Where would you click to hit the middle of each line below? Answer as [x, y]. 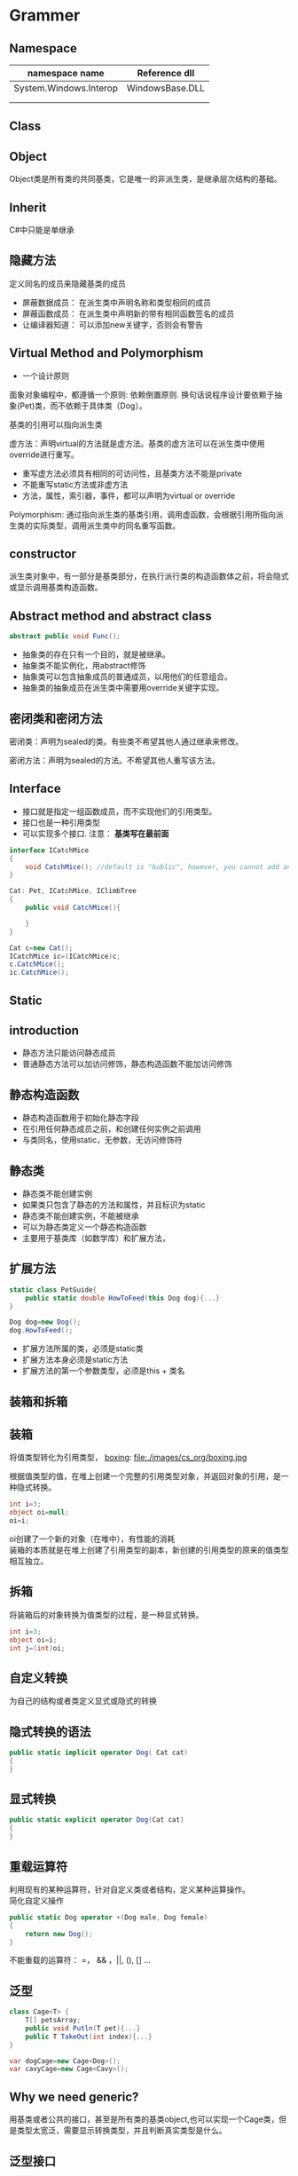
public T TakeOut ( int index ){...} [89, 2037]
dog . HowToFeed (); [41, 1331]
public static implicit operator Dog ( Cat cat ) [99, 1753]
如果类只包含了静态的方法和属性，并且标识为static [114, 1205]
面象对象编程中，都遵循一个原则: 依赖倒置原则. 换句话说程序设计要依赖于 [142, 394]
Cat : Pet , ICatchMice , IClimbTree [73, 891]
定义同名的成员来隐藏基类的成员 [67, 283]
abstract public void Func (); [65, 637]
